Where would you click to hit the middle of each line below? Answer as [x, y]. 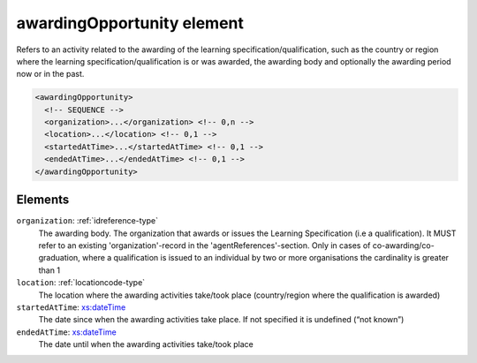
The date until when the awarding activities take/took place [146, 344]
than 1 [49, 270]
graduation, [60, 258]
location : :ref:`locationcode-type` [81, 283]
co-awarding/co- [403, 245]
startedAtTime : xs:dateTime [71, 307]
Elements [43, 200]
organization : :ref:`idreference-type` [87, 221]
